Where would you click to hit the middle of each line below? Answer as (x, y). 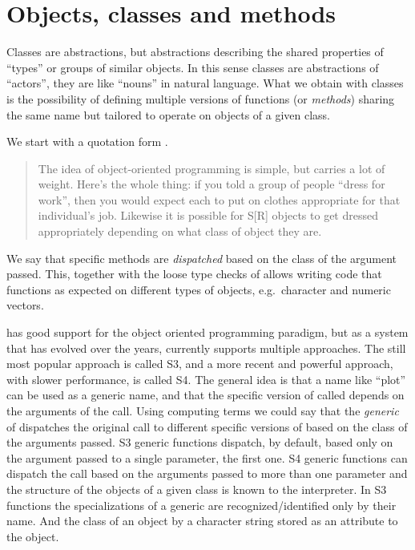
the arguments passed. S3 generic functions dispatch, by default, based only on (200, 442)
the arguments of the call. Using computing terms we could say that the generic (203, 410)
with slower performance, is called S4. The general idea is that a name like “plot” (206, 379)
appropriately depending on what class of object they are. (180, 231)
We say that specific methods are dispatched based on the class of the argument (202, 258)
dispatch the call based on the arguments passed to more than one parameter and (207, 473)
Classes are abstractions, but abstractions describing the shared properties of (195, 52)
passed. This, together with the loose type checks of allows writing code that (194, 274)
